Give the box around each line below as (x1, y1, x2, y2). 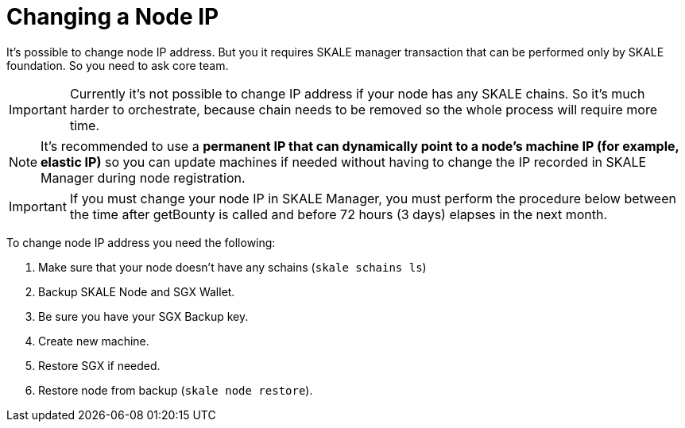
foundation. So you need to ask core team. (6, 58, 229, 72)
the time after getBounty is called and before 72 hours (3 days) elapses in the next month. (69, 206, 608, 222)
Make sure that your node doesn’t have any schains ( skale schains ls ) (38, 260, 427, 274)
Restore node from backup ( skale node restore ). (38, 383, 313, 397)
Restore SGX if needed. (38, 358, 161, 372)
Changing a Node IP (6, 3, 219, 30)
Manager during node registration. (41, 169, 246, 186)
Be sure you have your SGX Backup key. (38, 309, 249, 323)
